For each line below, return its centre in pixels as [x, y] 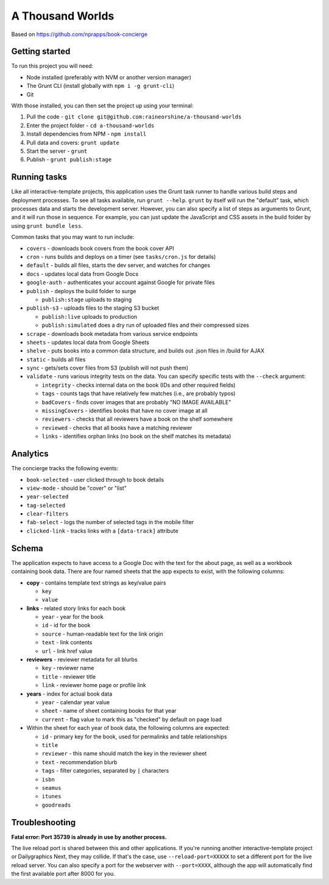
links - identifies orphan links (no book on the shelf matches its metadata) [136, 436]
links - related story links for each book [76, 608]
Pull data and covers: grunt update [73, 142]
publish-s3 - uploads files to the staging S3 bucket [93, 308]
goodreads [56, 805]
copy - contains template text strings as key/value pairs [96, 583]
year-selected [48, 497]
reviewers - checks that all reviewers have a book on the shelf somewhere [137, 419]
